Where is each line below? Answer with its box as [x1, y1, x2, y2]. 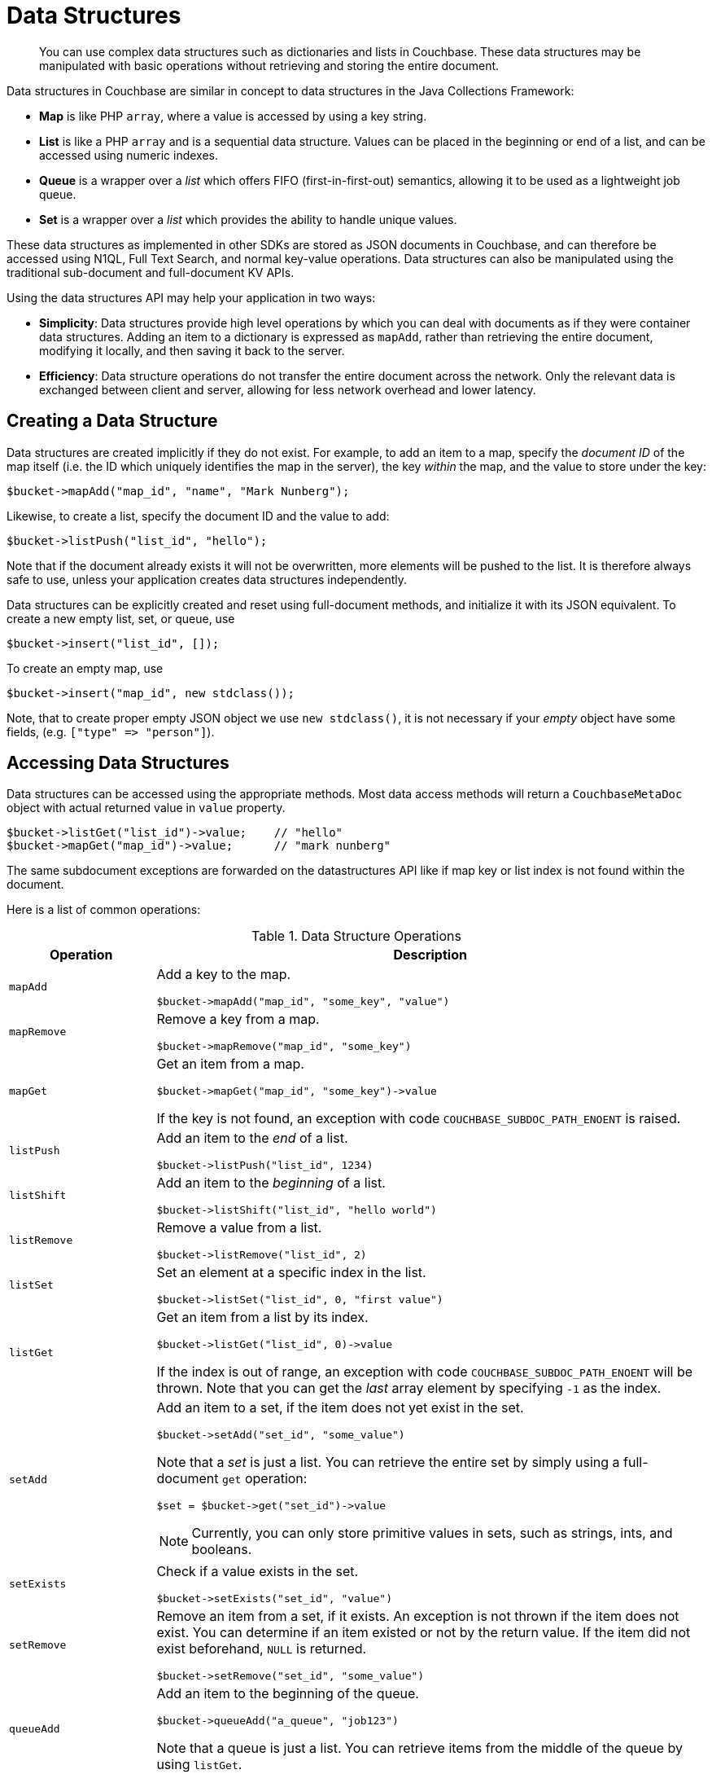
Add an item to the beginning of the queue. [156, 1685, 419, 1702]
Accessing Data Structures [7, 753, 229, 774]
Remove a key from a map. [156, 1011, 320, 1028]
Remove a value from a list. [156, 1219, 322, 1236]
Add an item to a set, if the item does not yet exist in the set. [156, 1399, 524, 1416]
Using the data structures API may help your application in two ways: [7, 290, 376, 305]
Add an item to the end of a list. [156, 1130, 348, 1147]
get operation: [221, 1470, 308, 1487]
